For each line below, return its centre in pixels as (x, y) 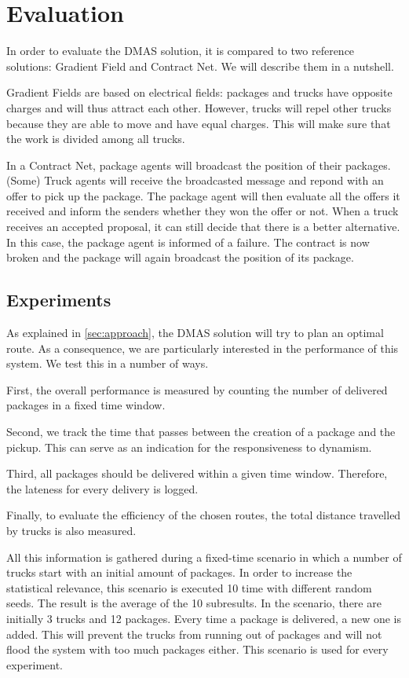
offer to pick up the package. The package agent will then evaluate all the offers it (203, 195)
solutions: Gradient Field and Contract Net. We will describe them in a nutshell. (200, 66)
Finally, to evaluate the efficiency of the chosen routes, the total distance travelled (204, 515)
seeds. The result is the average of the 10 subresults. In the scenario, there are (194, 603)
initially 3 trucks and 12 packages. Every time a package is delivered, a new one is (204, 618)
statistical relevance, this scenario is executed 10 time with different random (189, 587)
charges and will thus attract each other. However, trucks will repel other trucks (199, 107)
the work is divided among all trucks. (96, 139)
